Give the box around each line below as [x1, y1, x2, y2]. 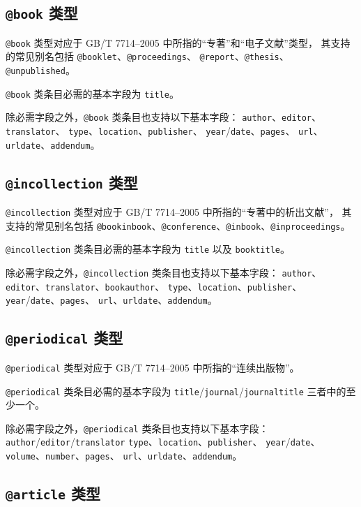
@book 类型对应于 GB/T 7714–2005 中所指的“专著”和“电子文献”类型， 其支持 [6, 35, 351, 50]
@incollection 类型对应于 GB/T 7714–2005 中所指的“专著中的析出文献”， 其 [6, 205, 352, 219]
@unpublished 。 [6, 63, 75, 78]
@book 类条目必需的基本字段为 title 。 [6, 86, 179, 101]
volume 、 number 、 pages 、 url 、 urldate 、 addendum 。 [6, 448, 243, 463]
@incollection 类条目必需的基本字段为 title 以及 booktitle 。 [6, 242, 290, 256]
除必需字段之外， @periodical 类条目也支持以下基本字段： [6, 420, 269, 435]
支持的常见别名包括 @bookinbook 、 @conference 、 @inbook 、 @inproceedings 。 [6, 218, 351, 233]
